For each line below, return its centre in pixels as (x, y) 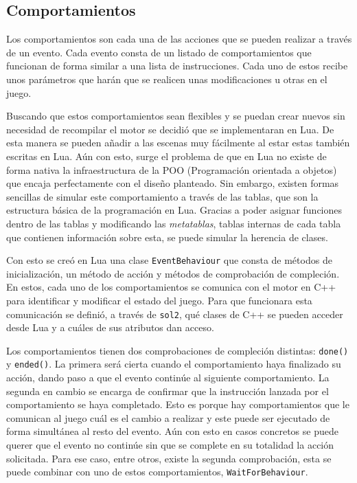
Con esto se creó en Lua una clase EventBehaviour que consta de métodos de (169, 260)
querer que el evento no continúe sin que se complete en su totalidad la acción (170, 445)
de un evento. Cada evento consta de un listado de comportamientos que (159, 52)
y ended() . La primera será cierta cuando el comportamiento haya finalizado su (174, 364)
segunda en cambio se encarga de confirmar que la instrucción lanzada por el (168, 391)
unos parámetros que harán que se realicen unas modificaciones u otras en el (167, 79)
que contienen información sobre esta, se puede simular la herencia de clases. (167, 237)
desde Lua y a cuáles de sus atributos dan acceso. (110, 327)
